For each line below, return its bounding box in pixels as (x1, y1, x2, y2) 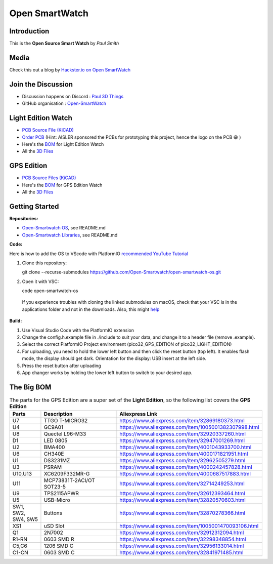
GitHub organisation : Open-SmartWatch (22, 100, 106, 106)
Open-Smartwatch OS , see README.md (22, 225, 106, 231)
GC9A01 (43, 424, 64, 431)
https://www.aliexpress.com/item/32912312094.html (119, 529, 244, 536)
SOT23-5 (43, 484, 66, 491)
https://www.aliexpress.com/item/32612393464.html (119, 490, 245, 497)
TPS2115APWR (43, 490, 79, 497)
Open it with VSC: (22, 278, 59, 285)
